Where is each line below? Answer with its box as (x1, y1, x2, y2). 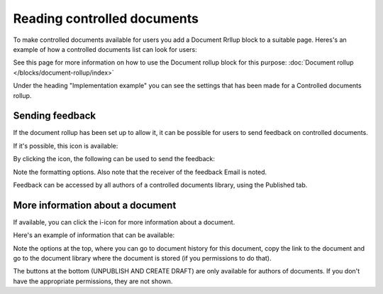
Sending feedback (13, 110, 96, 122)
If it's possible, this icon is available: (13, 141, 118, 150)
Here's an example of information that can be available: (13, 231, 175, 239)
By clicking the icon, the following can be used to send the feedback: (13, 155, 216, 163)
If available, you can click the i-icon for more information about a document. (13, 217, 235, 227)
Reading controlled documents (13, 11, 199, 26)
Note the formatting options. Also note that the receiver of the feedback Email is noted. (13, 168, 267, 176)
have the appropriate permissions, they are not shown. (13, 277, 173, 285)
